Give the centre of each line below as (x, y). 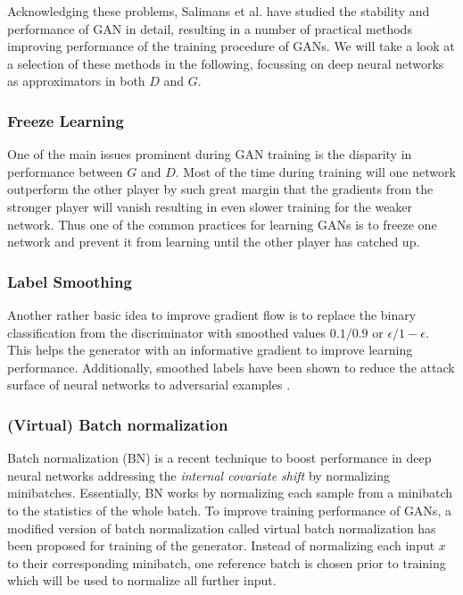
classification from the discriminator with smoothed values (167, 332)
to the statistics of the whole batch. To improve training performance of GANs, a (229, 510)
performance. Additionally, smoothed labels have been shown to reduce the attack (231, 367)
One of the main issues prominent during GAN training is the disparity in (210, 154)
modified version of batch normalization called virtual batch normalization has (222, 528)
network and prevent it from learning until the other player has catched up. (214, 242)
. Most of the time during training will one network (315, 171)
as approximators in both (76, 81)
